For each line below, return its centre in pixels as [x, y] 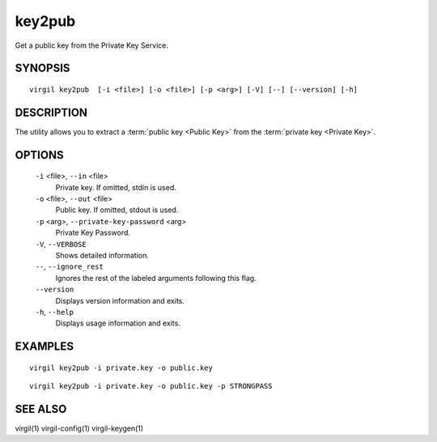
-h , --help [55, 312]
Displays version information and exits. [120, 300]
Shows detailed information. [102, 255]
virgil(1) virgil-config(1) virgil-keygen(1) [79, 428]
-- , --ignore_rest [70, 266]
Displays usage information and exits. [118, 323]
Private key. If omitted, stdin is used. [116, 187]
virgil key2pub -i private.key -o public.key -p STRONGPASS [151, 386]
